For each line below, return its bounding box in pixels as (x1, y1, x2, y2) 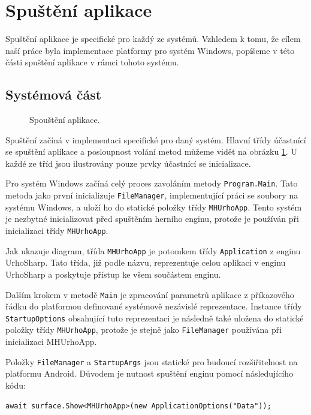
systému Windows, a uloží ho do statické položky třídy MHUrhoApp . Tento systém (5, 200, 302, 213)
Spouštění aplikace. (29, 113, 100, 126)
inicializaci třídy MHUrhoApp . (5, 224, 108, 237)
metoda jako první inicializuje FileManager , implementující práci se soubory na (5, 189, 298, 202)
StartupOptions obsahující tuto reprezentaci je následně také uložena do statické (5, 311, 304, 324)
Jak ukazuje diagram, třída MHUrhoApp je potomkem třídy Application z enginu (5, 244, 301, 257)
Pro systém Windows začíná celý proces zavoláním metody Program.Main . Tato (5, 177, 298, 190)
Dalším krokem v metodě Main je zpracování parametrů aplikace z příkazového (5, 288, 294, 300)
